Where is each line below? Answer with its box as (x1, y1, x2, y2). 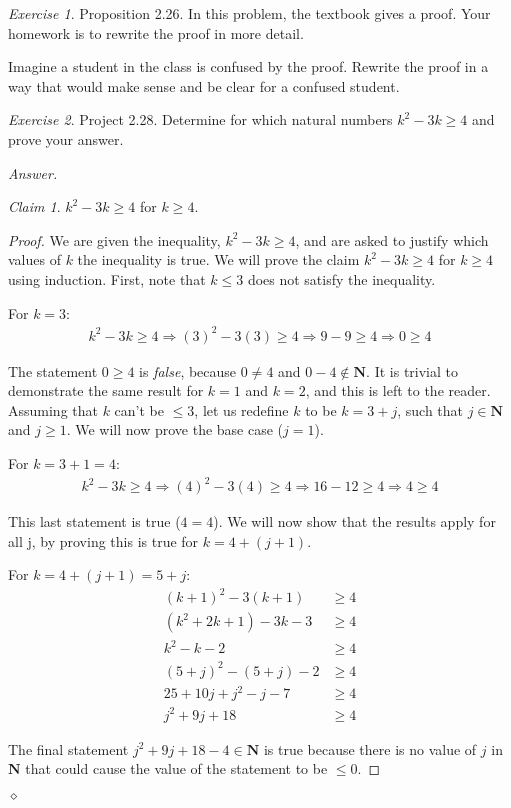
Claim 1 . (8, 196, 61, 217)
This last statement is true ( (8, 511, 181, 532)
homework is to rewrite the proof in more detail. (8, 22, 304, 43)
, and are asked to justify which (295, 229, 489, 250)
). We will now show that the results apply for (213, 511, 496, 532)
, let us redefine (194, 399, 289, 420)
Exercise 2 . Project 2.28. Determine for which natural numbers (8, 109, 393, 130)
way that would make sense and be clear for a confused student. (8, 75, 400, 96)
